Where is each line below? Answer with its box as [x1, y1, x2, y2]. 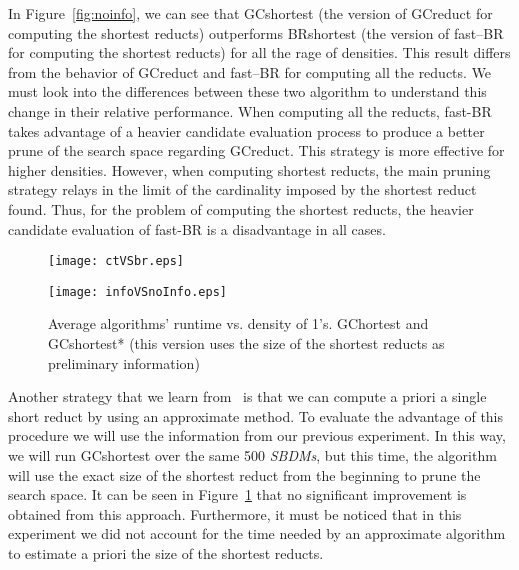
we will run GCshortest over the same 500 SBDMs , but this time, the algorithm [8, 445, 497, 465]
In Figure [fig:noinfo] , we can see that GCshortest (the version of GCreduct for [8, 3, 493, 23]
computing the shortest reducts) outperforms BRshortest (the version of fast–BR [8, 22, 504, 43]
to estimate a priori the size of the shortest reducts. [8, 542, 324, 563]
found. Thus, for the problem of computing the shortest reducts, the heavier [8, 198, 474, 219]
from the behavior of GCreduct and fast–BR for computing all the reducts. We [8, 61, 492, 82]
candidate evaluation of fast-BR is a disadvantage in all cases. [8, 218, 386, 239]
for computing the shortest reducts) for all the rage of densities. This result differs [8, 42, 511, 63]
